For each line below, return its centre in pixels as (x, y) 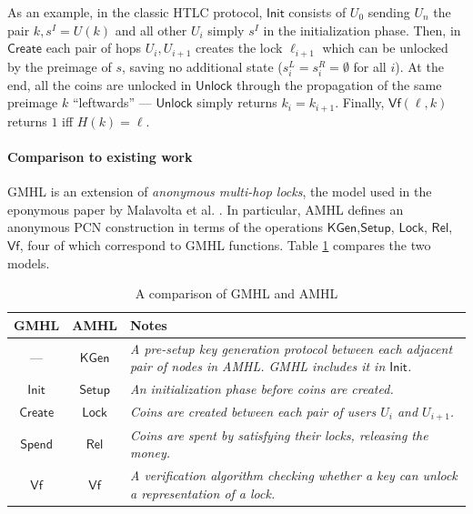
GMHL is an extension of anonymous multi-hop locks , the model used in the (220, 191)
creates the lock (239, 48)
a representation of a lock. (202, 493)
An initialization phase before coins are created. (262, 389)
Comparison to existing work (100, 157)
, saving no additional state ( (202, 66)
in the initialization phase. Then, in (362, 30)
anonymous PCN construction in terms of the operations (166, 227)
